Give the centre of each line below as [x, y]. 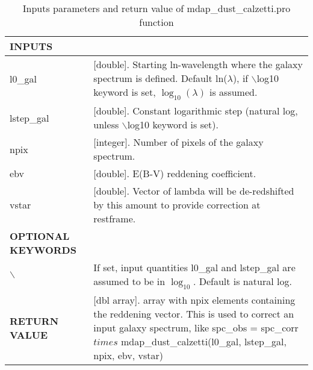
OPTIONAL [40, 236]
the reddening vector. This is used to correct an [194, 314]
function [156, 22]
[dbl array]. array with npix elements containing [194, 300]
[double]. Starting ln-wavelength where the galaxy [198, 64]
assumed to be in [129, 281]
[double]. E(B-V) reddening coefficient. [175, 174]
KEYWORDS [43, 250]
